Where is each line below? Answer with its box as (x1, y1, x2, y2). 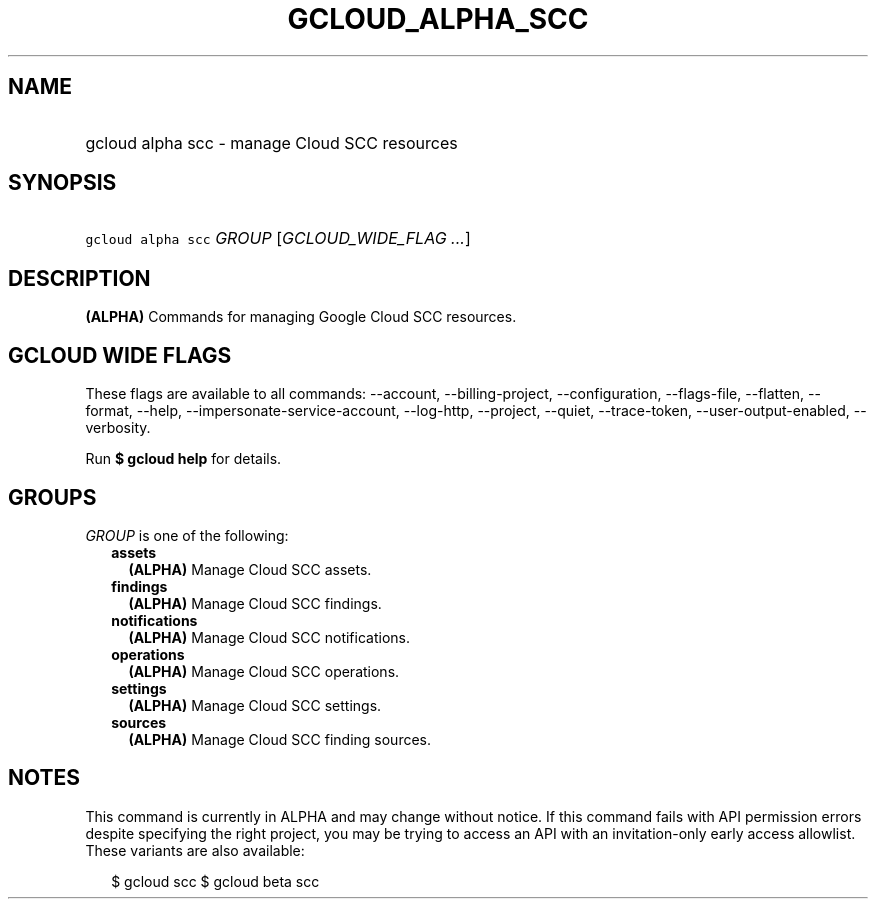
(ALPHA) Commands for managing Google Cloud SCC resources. (85, 308, 517, 326)
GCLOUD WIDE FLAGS (8, 342, 232, 368)
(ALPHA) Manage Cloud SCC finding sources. (128, 730, 432, 748)
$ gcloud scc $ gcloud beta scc (111, 872, 320, 890)
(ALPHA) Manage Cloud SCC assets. (128, 560, 372, 578)
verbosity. (85, 419, 151, 437)
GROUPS (8, 484, 97, 510)
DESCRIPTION (8, 265, 151, 291)
